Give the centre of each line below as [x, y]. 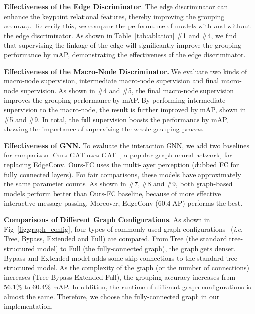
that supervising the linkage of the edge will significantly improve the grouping [123, 45]
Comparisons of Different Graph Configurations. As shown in [107, 219]
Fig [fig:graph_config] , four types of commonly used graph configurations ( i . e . [123, 229]
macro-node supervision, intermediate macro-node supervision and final [112, 81]
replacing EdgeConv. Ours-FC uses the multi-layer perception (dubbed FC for [122, 164]
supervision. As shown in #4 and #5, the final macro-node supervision [127, 90]
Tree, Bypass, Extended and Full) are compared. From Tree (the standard [115, 239]
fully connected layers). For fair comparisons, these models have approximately [123, 174]
